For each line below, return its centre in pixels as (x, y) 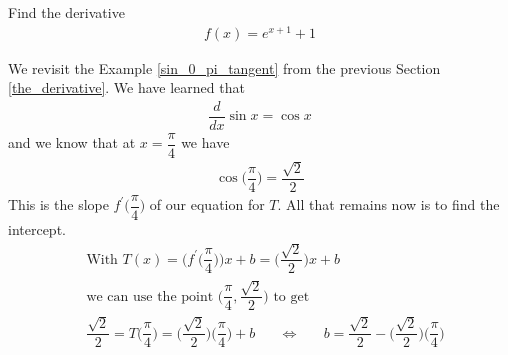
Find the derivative (66, 12)
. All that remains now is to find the (388, 204)
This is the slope (58, 204)
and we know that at (72, 142)
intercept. (37, 228)
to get (291, 296)
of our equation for (207, 204)
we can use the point (150, 296)
